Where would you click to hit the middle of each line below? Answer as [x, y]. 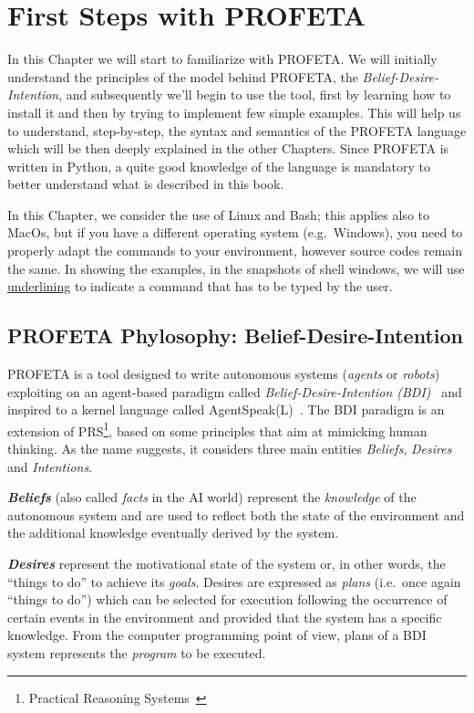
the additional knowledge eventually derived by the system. [173, 533]
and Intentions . [50, 466]
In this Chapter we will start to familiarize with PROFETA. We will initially [222, 59]
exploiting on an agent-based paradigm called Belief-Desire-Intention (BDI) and [235, 391]
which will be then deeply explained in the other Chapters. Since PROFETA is [228, 148]
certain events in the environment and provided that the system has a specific [225, 617]
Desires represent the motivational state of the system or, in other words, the [227, 564]
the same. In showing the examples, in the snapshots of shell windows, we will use [236, 268]
